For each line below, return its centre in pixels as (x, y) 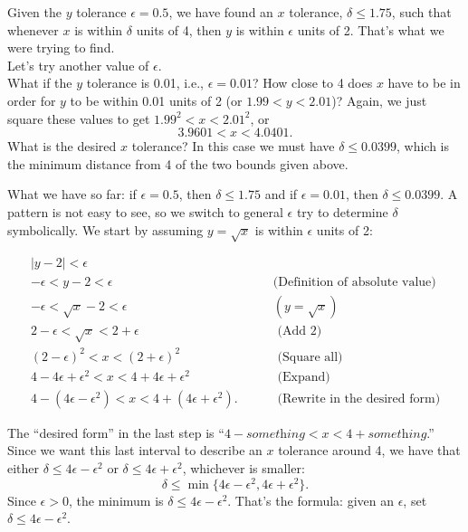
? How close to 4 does (312, 83)
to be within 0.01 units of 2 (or (156, 100)
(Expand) (304, 377)
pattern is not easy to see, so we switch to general (145, 211)
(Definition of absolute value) (354, 283)
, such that (421, 12)
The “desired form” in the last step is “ (116, 432)
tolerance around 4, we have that (369, 450)
